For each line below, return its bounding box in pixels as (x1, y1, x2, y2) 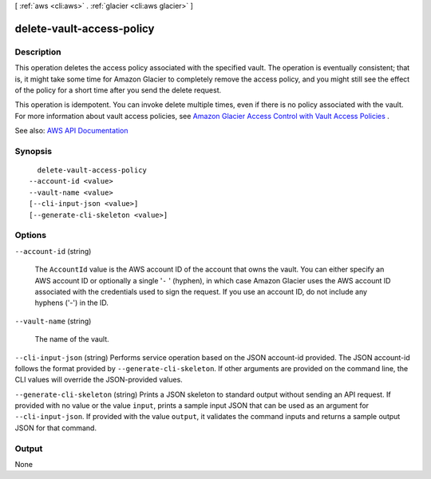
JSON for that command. (14, 423, 97, 433)
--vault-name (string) (14, 316, 92, 326)
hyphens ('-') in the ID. (34, 298, 109, 307)
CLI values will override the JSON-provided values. (14, 375, 183, 385)
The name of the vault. (34, 335, 109, 344)
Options (14, 230, 47, 241)
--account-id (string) (14, 246, 92, 255)
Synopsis (14, 145, 52, 156)
